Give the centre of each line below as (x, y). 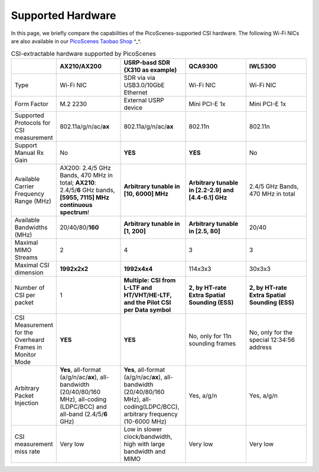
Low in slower (143, 429)
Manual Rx (29, 153)
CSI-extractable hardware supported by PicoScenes (84, 53)
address (260, 347)
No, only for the (271, 332)
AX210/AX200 (81, 66)
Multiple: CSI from (150, 280)
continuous (76, 205)
